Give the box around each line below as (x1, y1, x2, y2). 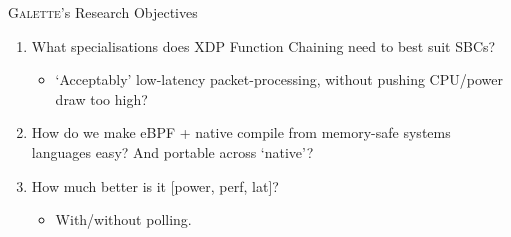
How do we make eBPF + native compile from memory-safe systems (31, 122, 451, 143)
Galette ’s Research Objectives (8, 2, 198, 22)
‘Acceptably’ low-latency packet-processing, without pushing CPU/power (55, 69, 503, 90)
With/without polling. (55, 209, 192, 230)
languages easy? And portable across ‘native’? (31, 141, 314, 162)
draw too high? (55, 88, 148, 109)
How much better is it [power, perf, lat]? (31, 175, 279, 196)
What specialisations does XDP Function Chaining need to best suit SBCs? (31, 35, 496, 56)
